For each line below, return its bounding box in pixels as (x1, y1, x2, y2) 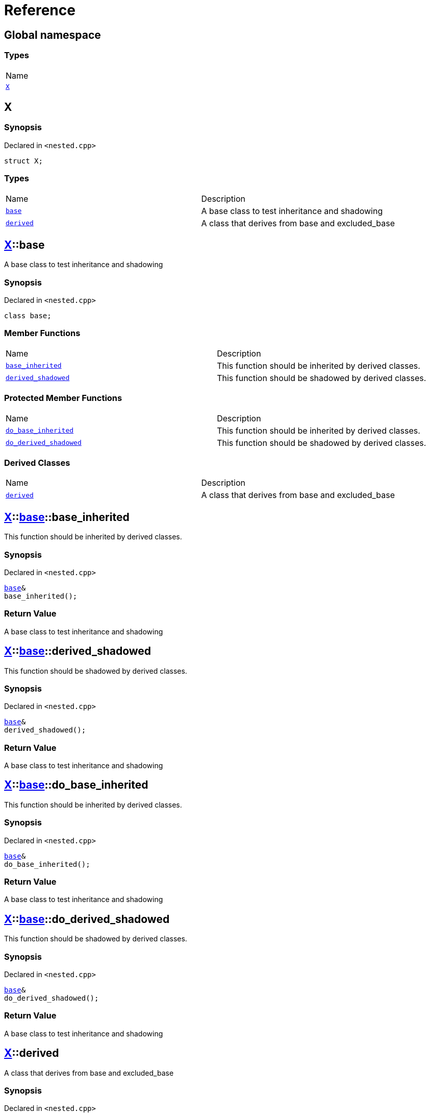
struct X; (4, 156, 43, 165)
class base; (4, 312, 52, 320)
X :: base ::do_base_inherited (4, 778, 148, 792)
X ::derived (4, 1047, 59, 1060)
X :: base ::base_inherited (4, 510, 130, 524)
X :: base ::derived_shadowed (4, 645, 151, 658)
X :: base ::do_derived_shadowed (4, 912, 170, 926)
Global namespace (4, 28, 101, 41)
